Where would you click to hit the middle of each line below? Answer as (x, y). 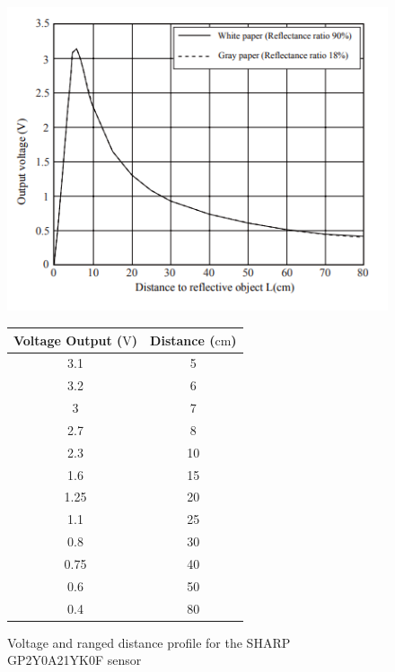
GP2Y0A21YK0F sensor (75, 660)
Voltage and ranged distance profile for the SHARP (149, 642)
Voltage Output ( (68, 340)
